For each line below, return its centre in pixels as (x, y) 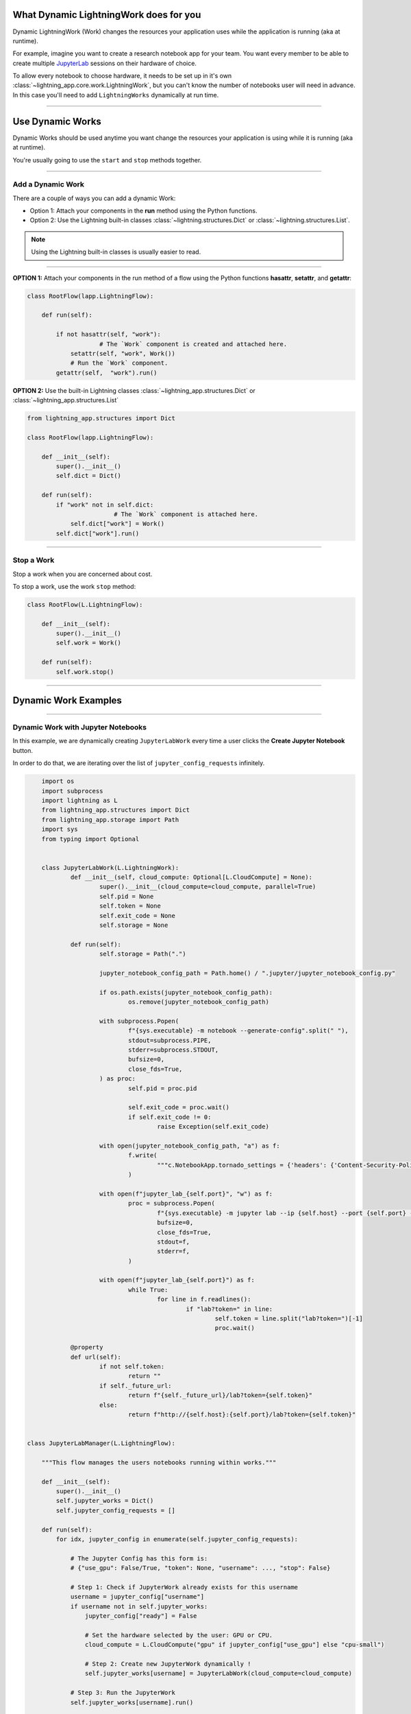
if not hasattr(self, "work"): (108, 335)
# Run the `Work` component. (119, 363)
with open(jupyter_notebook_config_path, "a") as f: (190, 1146)
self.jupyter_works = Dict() (105, 1501)
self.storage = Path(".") (143, 954)
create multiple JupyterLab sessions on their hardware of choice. (104, 63)
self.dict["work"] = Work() (117, 524)
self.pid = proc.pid (162, 1088)
